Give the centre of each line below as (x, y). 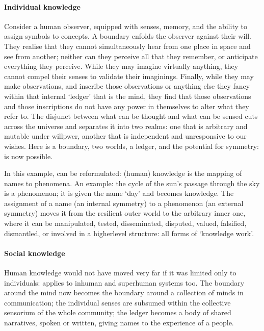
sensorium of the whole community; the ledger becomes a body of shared (118, 312)
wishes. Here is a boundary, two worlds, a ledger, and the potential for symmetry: (131, 146)
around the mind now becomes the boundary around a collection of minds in (124, 292)
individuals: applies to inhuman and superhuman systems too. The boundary (124, 282)
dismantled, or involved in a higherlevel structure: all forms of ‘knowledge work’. (129, 233)
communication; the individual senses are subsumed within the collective (117, 302)
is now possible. (29, 156)
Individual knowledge (42, 6)
